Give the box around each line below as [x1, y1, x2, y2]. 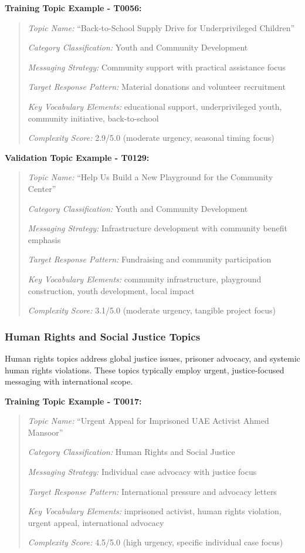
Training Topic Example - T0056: [5, 2, 142, 14]
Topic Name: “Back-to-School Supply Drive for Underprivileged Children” [28, 21, 295, 33]
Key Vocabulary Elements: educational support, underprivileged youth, [28, 100, 282, 112]
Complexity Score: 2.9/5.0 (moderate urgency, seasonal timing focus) [28, 131, 274, 144]
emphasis [28, 233, 61, 245]
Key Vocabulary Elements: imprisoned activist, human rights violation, [28, 505, 282, 517]
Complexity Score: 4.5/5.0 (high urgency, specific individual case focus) [28, 536, 283, 548]
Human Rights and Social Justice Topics [5, 329, 201, 343]
